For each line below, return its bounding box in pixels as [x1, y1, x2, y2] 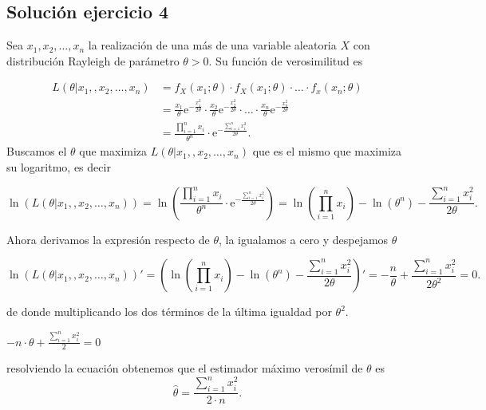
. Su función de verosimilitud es [208, 52, 363, 69]
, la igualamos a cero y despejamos [218, 231, 389, 247]
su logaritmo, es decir [6, 158, 111, 175]
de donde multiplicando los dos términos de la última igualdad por [6, 303, 332, 320]
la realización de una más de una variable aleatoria [88, 37, 337, 53]
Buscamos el [6, 143, 67, 160]
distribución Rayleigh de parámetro [6, 52, 180, 69]
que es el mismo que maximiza [252, 143, 402, 160]
